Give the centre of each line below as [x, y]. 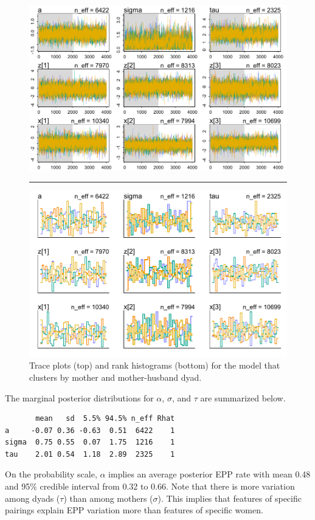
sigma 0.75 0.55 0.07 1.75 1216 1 [90, 442]
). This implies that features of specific [230, 498]
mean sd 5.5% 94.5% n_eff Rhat [105, 419]
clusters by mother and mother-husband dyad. [116, 377]
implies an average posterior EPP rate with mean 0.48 [209, 474]
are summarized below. [243, 397]
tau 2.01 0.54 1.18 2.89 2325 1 [90, 454]
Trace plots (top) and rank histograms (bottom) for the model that [155, 365]
